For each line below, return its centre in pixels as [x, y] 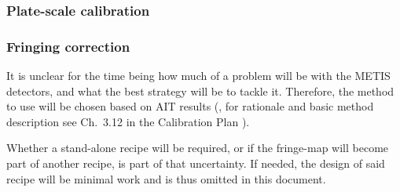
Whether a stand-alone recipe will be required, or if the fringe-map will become [198, 148]
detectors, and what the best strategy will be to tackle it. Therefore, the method [200, 91]
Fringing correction [68, 46]
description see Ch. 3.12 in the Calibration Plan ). [128, 121]
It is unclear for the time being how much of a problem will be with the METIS [198, 76]
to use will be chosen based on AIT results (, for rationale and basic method [190, 106]
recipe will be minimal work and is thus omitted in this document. [166, 178]
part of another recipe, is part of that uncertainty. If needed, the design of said [196, 163]
